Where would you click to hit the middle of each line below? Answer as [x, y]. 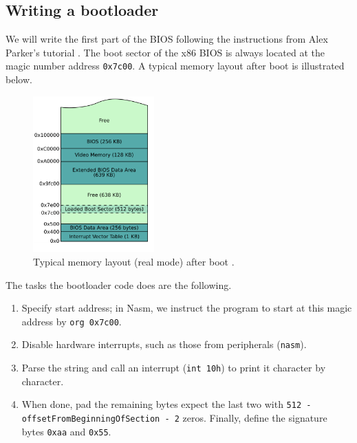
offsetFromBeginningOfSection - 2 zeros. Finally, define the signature [174, 418]
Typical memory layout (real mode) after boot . [134, 261]
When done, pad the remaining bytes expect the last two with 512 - [166, 404]
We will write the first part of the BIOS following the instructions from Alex [167, 39]
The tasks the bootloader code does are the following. [119, 284]
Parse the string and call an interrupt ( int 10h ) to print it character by [174, 368]
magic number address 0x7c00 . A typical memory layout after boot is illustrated [175, 66]
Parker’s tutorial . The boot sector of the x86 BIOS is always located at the [165, 52]
